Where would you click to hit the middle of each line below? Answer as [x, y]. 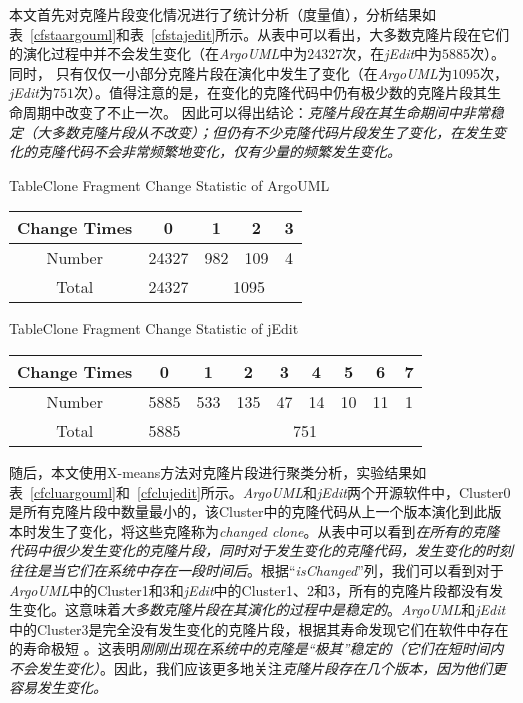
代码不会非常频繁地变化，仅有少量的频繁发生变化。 [232, 151]
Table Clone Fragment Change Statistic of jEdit [154, 328]
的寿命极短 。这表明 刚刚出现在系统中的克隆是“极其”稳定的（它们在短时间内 [256, 648]
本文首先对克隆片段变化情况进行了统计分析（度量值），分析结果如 [222, 14]
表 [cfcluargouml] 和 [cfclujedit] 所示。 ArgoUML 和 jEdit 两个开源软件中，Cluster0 [260, 491]
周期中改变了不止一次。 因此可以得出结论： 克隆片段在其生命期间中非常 [256, 111]
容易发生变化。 [58, 687]
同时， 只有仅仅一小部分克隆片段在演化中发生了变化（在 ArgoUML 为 [230, 72]
